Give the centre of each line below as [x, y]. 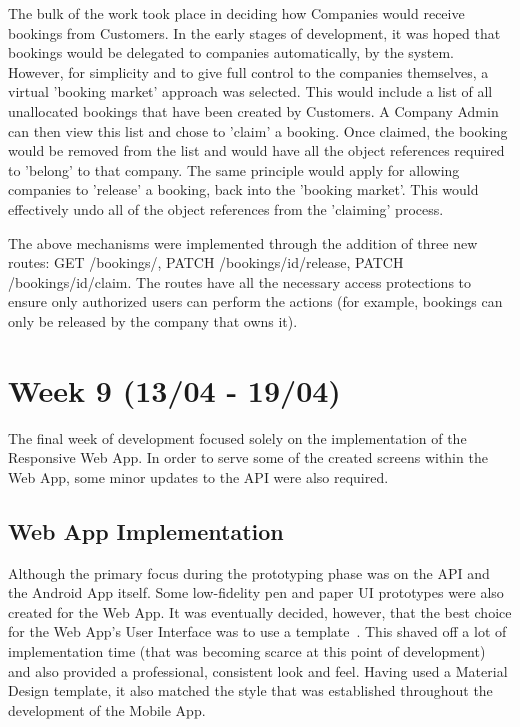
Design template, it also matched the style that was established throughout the [250, 690]
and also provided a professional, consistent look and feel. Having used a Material [258, 670]
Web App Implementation [146, 530]
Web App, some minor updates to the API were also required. [198, 476]
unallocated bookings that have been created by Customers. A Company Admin [253, 110]
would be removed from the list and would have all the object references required [256, 150]
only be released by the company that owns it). [153, 320]
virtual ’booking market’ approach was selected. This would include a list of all [250, 91]
